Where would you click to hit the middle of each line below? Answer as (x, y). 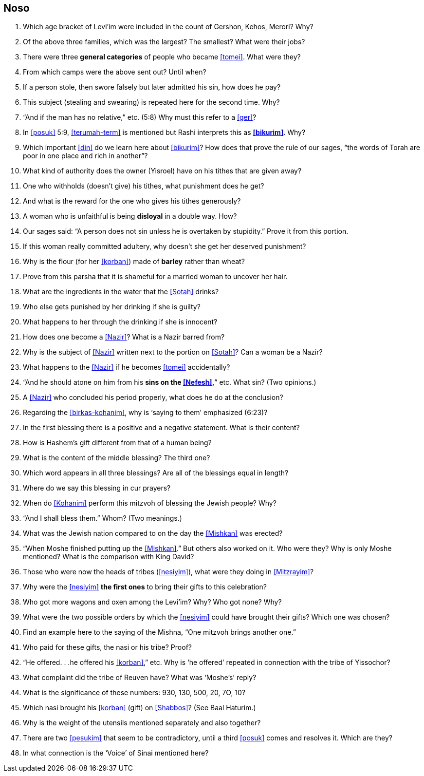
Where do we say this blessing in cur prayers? (97, 488)
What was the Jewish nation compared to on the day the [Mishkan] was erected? (153, 533)
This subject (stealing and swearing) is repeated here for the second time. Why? (151, 102)
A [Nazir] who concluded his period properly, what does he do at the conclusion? (153, 397)
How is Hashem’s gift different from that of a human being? (117, 443)
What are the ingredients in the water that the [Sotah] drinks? (121, 292)
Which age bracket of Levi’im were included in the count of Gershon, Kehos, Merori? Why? (168, 27)
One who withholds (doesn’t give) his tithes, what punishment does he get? (144, 186)
